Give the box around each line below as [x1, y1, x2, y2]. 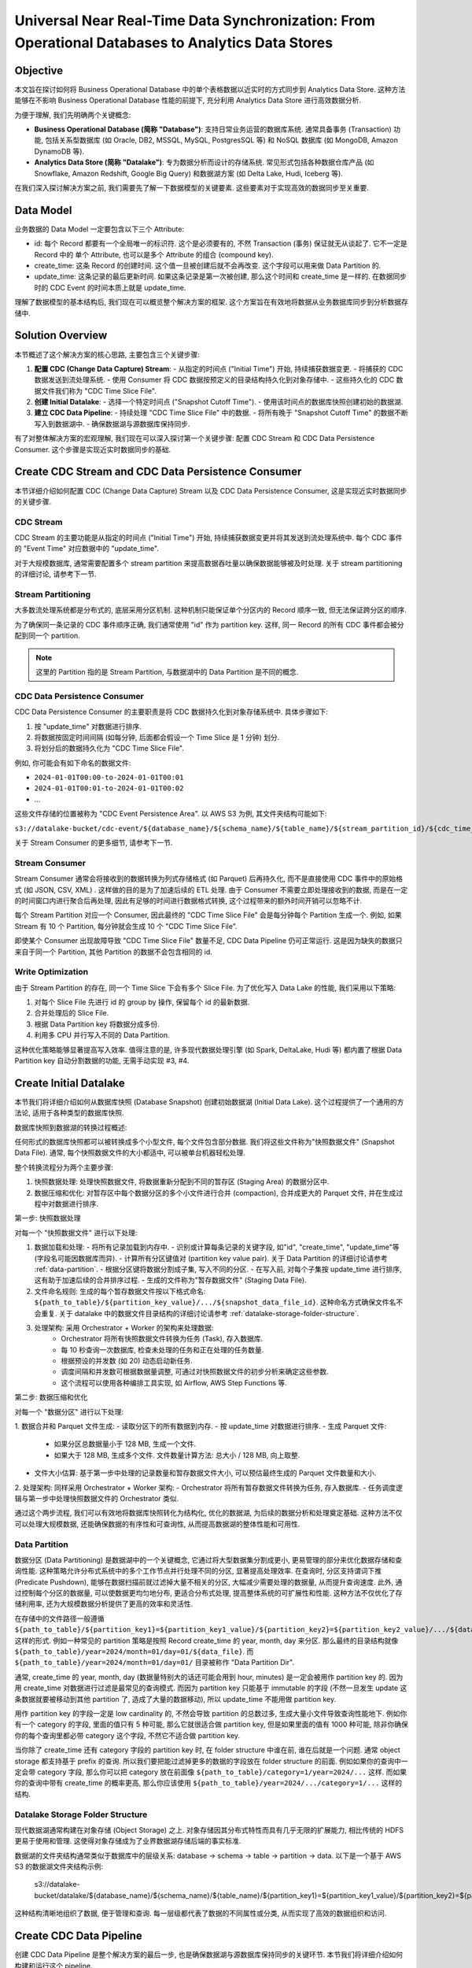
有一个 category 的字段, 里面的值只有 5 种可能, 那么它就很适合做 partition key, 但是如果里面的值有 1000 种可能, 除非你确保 [14, 1720, 408, 1729]
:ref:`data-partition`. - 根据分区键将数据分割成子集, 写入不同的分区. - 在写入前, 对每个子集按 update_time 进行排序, [34, 1264, 402, 1274]
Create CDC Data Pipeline [14, 1929, 142, 1943]
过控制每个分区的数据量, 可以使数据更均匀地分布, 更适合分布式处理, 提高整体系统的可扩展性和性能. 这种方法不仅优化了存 [14, 1589, 403, 1598]
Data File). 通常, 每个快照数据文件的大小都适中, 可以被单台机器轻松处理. [14, 1148, 245, 1157]
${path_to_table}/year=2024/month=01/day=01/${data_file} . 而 [14, 1647, 254, 1656]
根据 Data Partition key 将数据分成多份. [34, 1019, 160, 1029]
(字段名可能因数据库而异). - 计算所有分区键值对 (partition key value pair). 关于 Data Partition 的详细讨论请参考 [34, 1253, 389, 1263]
